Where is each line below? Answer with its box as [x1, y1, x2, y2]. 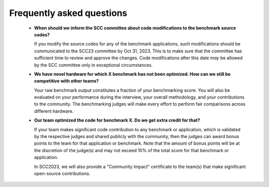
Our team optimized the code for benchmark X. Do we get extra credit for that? [34, 117, 200, 123]
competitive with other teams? [34, 78, 99, 84]
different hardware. [34, 108, 74, 114]
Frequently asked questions [9, 7, 128, 18]
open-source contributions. [34, 170, 91, 177]
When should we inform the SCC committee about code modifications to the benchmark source [34, 25, 236, 31]
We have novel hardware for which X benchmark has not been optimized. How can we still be [34, 71, 231, 77]
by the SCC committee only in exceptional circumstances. [34, 62, 153, 68]
